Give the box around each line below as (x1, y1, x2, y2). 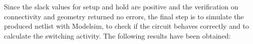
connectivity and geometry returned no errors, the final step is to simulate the (4, 11, 244, 21)
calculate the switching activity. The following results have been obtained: (4, 30, 231, 41)
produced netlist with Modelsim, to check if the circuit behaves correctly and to (4, 21, 249, 31)
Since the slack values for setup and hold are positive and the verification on (4, 1, 238, 11)
